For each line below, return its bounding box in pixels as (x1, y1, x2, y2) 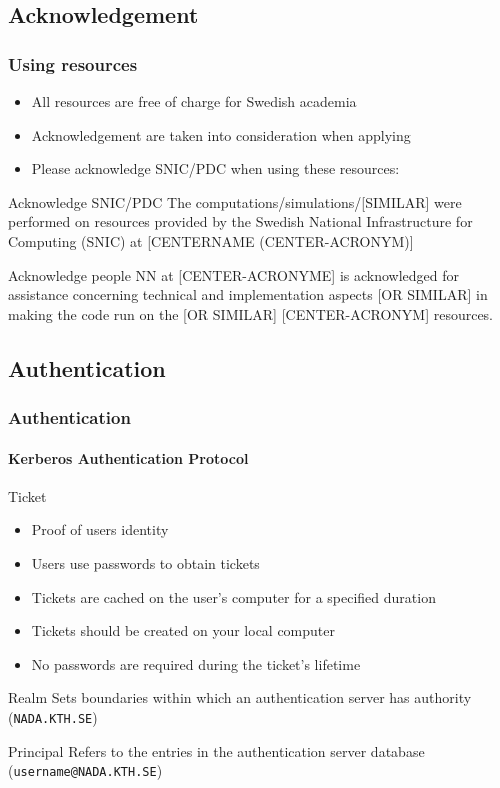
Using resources (8, 51, 138, 76)
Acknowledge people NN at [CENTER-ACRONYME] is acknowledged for (8, 264, 460, 285)
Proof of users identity (31, 519, 169, 540)
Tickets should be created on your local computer (31, 620, 336, 641)
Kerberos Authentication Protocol (8, 447, 249, 468)
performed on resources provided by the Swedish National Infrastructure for (8, 211, 473, 232)
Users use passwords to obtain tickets (31, 552, 260, 573)
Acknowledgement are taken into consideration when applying (31, 124, 411, 145)
